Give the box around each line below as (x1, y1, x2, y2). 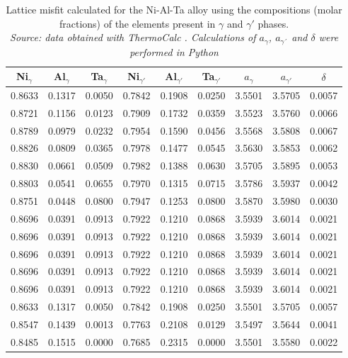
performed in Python (129, 44, 219, 59)
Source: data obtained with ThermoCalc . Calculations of (10, 30, 256, 45)
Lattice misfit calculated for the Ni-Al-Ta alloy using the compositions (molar (6, 2, 342, 16)
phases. (257, 16, 289, 30)
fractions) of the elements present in (59, 16, 216, 30)
